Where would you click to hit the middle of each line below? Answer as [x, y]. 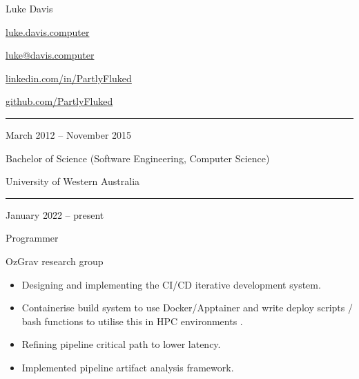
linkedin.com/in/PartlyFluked [69, 78]
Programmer [32, 238]
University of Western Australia [73, 181]
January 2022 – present [55, 214]
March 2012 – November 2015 [69, 134]
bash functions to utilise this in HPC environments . [132, 321]
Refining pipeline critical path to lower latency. [121, 344]
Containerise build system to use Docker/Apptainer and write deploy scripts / [187, 308]
